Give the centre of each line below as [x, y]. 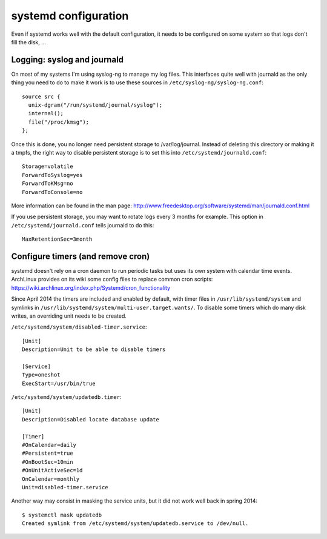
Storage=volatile [48, 166]
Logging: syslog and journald [68, 60]
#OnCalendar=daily [49, 445]
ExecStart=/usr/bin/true [59, 383]
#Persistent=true [48, 454]
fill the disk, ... [29, 42]
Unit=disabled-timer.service [65, 487]
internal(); [46, 113]
